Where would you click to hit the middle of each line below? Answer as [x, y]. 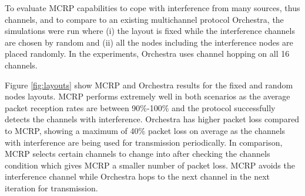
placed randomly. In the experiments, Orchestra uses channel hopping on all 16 [147, 54]
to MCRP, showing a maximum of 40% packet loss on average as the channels [145, 130]
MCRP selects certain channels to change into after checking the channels [138, 154]
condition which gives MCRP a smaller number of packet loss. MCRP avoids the [150, 165]
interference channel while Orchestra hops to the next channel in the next [138, 176]
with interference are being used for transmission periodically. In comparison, [144, 142]
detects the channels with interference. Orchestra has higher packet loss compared [152, 119]
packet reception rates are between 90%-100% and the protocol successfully [140, 107]
